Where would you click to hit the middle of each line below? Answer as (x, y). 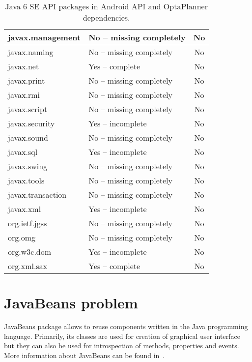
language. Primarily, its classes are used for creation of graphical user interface (122, 336)
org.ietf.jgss (28, 223)
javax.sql (23, 152)
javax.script (28, 109)
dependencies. (106, 17)
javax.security (31, 123)
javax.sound (28, 137)
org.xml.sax (28, 266)
